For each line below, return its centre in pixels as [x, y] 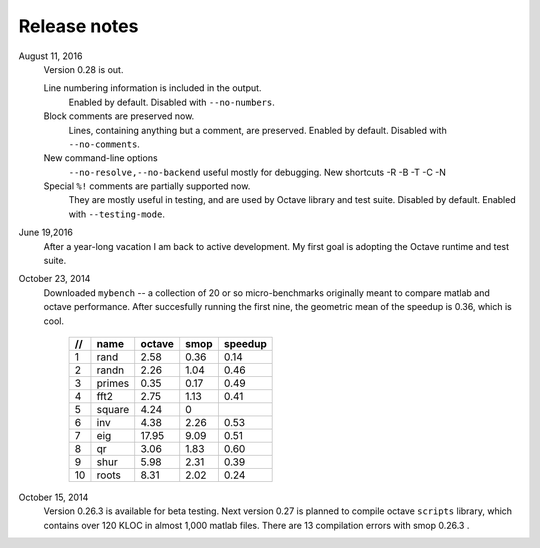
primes [113, 383]
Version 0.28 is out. [83, 69]
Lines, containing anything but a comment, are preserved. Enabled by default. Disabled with [257, 130]
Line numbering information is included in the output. [152, 88]
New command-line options [101, 158]
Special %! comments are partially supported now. [147, 186]
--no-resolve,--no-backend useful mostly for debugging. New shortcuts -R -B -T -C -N [257, 172]
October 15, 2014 [53, 497]
